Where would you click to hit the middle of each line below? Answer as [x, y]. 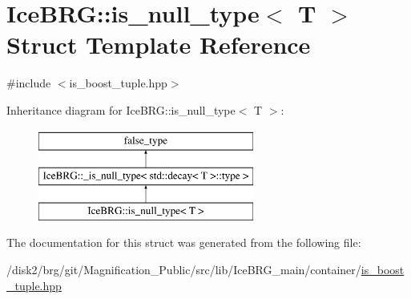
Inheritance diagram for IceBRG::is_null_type [121, 109]
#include [29, 83]
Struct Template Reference [159, 44]
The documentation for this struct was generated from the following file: [184, 242]
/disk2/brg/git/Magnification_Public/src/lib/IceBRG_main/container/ [184, 270]
